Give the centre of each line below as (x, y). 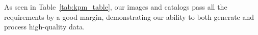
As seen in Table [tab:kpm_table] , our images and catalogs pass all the (116, 7)
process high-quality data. (45, 27)
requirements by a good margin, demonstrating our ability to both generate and (129, 16)
